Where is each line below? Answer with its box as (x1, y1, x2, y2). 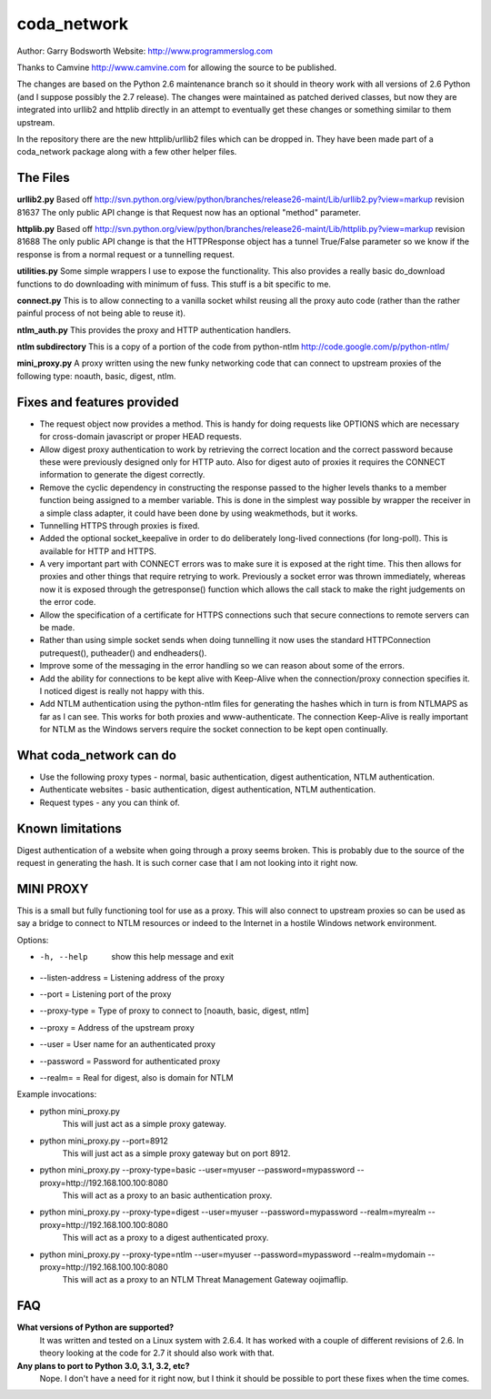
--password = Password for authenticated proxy (39, 1055, 221, 1066)
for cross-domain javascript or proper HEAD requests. (39, 431, 243, 442)
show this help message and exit (111, 951, 234, 962)
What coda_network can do (16, 747, 177, 763)
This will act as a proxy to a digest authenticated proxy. (62, 1233, 269, 1243)
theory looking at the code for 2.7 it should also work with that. (39, 1347, 275, 1359)
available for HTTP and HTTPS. (39, 546, 156, 557)
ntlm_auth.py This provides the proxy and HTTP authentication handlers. (16, 324, 291, 336)
